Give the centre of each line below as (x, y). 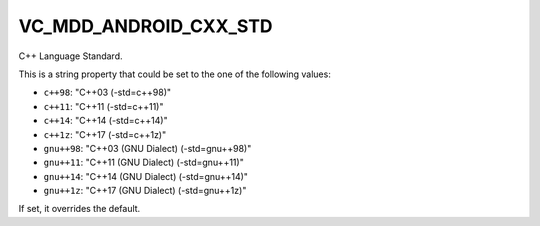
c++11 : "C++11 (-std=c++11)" (103, 106)
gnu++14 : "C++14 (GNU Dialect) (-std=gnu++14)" (146, 176)
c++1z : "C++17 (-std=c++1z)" (105, 134)
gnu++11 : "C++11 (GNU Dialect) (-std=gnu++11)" (143, 162)
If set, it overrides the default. (79, 209)
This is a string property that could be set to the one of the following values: (175, 74)
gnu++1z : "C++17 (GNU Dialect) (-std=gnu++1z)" (145, 191)
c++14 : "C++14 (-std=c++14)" (106, 121)
